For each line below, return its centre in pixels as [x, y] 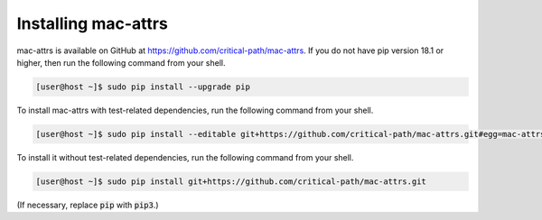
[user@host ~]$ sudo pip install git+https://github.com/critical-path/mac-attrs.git [231, 181]
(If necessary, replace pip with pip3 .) [88, 205]
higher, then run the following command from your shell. [121, 62]
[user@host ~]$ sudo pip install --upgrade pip [143, 87]
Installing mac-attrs [93, 23]
